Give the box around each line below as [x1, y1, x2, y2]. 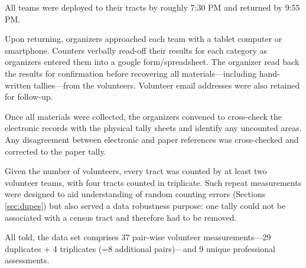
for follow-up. [5, 90, 53, 103]
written [5, 79, 31, 91]
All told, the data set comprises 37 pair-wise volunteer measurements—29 [5, 231, 271, 243]
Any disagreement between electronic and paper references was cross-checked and [5, 133, 299, 145]
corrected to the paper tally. [5, 145, 106, 157]
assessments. [5, 254, 50, 266]
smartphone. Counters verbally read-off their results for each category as [5, 44, 268, 56]
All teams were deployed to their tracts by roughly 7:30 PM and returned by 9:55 [5, 1, 300, 13]
